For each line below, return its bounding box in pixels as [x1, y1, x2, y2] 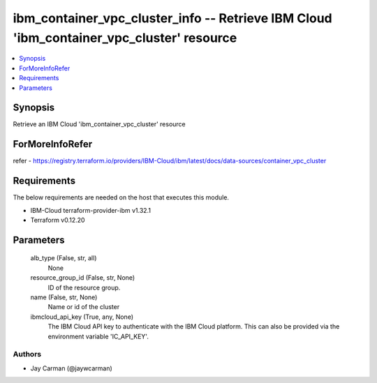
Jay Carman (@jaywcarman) [30, 363, 113, 373]
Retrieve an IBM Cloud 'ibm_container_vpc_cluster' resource [13, 120, 186, 128]
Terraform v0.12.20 [30, 216, 85, 225]
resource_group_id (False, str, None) [30, 273, 135, 282]
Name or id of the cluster [47, 303, 120, 311]
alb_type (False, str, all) [30, 254, 97, 262]
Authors [13, 350, 42, 359]
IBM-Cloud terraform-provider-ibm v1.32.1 [30, 206, 151, 214]
